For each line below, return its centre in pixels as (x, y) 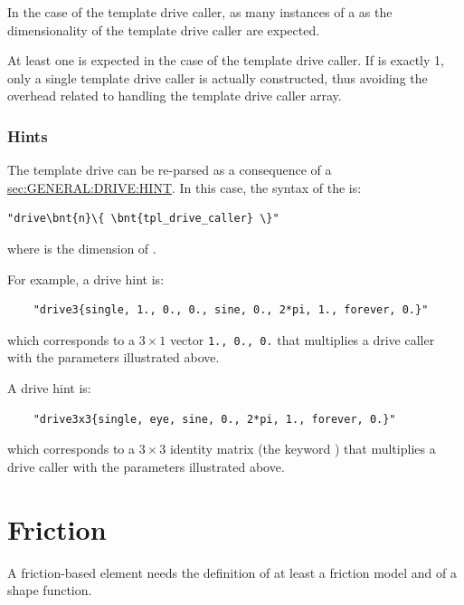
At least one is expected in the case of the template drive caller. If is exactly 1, (226, 60)
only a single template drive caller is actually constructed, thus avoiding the (218, 77)
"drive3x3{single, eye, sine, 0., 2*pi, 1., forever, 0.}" (214, 419)
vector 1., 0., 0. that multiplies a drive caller (302, 339)
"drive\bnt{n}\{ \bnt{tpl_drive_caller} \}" (143, 219)
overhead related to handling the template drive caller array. (175, 96)
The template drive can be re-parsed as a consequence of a (170, 170)
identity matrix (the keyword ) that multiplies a (303, 449)
